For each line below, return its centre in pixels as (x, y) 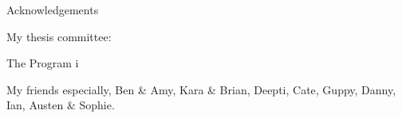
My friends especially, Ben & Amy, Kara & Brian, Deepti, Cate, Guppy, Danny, (201, 89)
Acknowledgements (53, 10)
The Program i (43, 63)
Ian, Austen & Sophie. (61, 105)
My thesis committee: (59, 36)
